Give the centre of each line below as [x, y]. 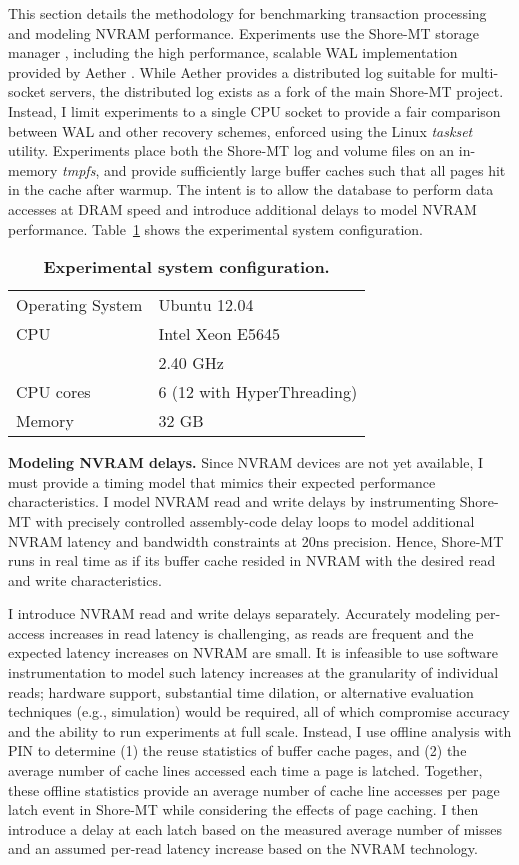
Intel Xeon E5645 [219, 334]
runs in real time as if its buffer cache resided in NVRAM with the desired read [252, 560]
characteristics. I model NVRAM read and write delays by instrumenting [232, 501]
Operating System [79, 305]
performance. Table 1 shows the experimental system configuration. [216, 228]
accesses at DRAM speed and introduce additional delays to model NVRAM [242, 208]
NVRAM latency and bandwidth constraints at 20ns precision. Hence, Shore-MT [256, 540]
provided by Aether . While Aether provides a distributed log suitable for [232, 71]
